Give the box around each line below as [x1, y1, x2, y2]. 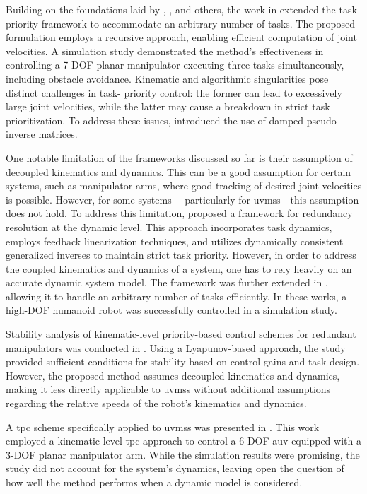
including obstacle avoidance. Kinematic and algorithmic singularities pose [6, 71, 329, 86]
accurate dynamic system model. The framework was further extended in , [6, 275, 328, 290]
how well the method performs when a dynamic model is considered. [6, 475, 303, 489]
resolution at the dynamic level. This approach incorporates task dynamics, [6, 219, 332, 234]
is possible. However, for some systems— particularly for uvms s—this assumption [6, 192, 359, 206]
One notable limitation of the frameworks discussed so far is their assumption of [6, 150, 353, 165]
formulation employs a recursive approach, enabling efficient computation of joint [6, 30, 357, 45]
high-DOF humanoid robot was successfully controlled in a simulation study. [6, 302, 337, 317]
